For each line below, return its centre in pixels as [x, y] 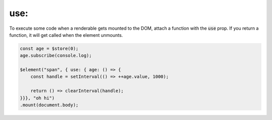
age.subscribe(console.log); [56, 56]
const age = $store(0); [49, 48]
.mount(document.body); [49, 105]
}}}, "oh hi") [37, 98]
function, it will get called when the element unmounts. [66, 35]
